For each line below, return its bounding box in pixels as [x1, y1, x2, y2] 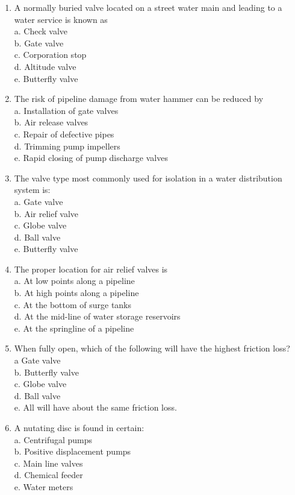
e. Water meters [14, 480, 73, 493]
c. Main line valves [14, 456, 83, 469]
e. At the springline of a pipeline [14, 321, 134, 334]
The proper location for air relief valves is [14, 262, 168, 275]
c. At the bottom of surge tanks [14, 298, 132, 311]
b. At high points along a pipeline [14, 286, 139, 299]
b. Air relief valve [14, 207, 79, 219]
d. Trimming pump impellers [14, 139, 120, 152]
